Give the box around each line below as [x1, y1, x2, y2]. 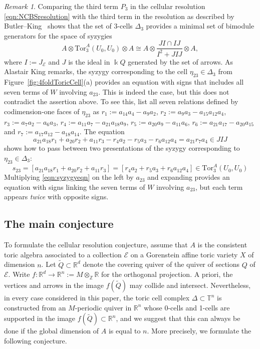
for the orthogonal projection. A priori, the [101, 269, 233, 279]
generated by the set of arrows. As [128, 56, 233, 67]
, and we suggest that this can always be [116, 313, 240, 323]
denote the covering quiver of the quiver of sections [83, 259, 240, 269]
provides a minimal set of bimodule [146, 21, 254, 31]
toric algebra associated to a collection [4, 249, 122, 259]
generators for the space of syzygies [4, 30, 112, 41]
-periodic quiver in [75, 302, 132, 312]
